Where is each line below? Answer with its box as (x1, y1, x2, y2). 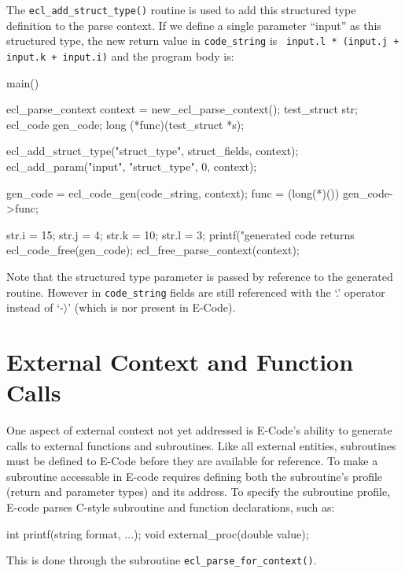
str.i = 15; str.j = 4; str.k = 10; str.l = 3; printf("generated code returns (6, 226, 355, 242)
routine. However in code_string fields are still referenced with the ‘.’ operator (6, 283, 385, 300)
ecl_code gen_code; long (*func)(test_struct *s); (6, 116, 245, 132)
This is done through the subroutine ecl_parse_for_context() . (6, 552, 317, 568)
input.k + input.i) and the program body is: (6, 47, 234, 64)
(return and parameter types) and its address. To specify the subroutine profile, (6, 483, 391, 500)
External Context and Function (6, 345, 354, 377)
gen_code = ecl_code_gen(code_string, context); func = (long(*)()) (6, 184, 340, 201)
